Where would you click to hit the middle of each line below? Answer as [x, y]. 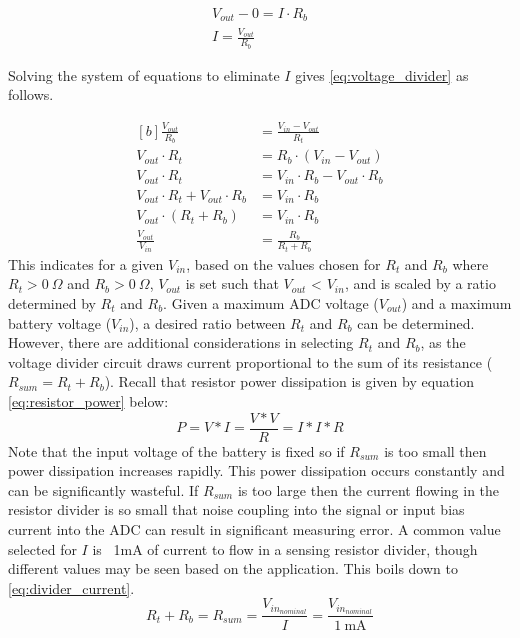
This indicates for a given [86, 263]
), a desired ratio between [207, 322]
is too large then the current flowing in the [368, 489]
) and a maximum [456, 303]
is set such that [232, 283]
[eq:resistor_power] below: [88, 400]
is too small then [435, 450]
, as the [443, 342]
